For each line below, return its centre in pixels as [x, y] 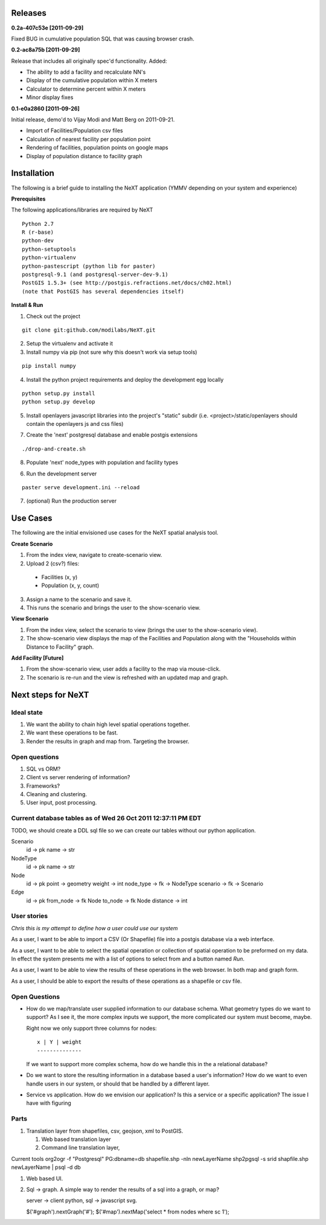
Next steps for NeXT [50, 695]
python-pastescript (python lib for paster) [89, 266]
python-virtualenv [49, 258]
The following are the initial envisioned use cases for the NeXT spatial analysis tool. [115, 533]
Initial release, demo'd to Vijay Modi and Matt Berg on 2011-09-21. [93, 120]
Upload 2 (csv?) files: [53, 563]
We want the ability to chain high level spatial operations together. [108, 724]
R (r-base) [38, 232]
